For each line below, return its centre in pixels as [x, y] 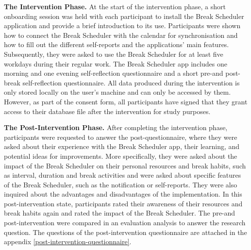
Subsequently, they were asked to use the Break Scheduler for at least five [114, 54]
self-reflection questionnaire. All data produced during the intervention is [131, 82]
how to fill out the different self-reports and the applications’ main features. [117, 44]
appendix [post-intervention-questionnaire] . [68, 242]
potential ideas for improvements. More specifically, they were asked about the [121, 156]
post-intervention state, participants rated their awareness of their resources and [123, 203]
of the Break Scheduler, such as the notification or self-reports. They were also [121, 184]
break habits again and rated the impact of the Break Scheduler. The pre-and [120, 213]
